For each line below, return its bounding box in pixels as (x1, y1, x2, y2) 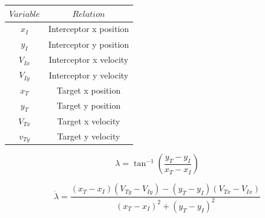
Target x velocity (57, 114, 120, 127)
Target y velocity (57, 129, 120, 142)
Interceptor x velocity (48, 53, 129, 66)
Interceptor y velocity (48, 68, 129, 81)
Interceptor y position (48, 37, 129, 50)
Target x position (56, 83, 121, 96)
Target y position (56, 99, 121, 112)
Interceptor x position (48, 22, 129, 35)
